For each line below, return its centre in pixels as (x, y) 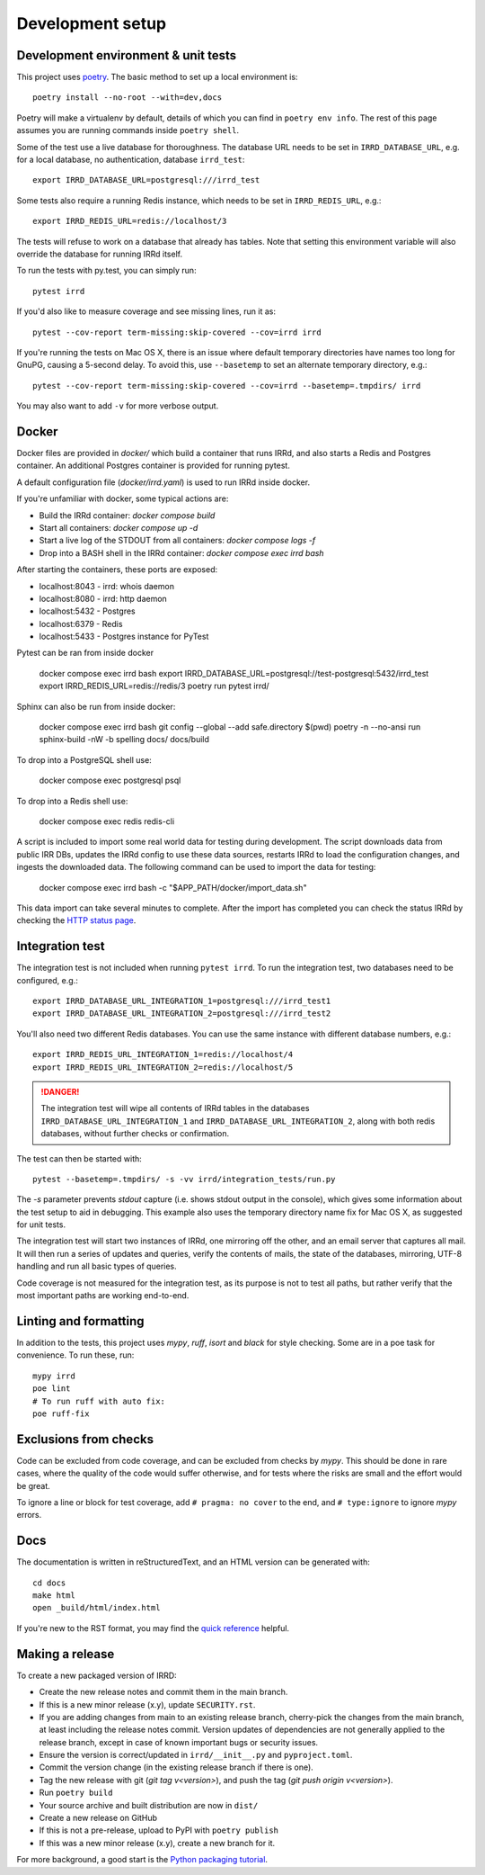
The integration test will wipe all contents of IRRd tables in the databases (175, 1108)
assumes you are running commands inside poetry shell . (128, 130)
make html (54, 1596)
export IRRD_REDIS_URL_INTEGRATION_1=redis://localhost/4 (163, 1054)
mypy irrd (54, 1376)
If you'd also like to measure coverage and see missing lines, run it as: (146, 311)
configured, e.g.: (47, 980)
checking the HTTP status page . (76, 920)
